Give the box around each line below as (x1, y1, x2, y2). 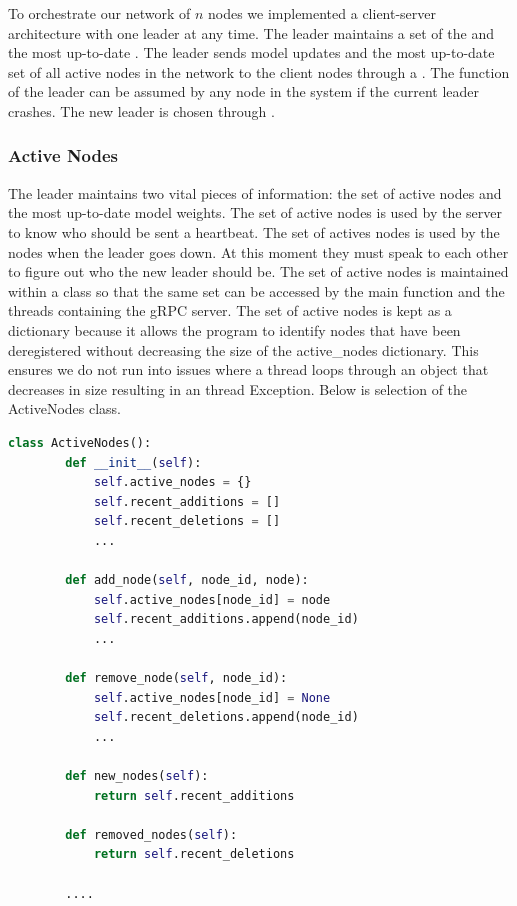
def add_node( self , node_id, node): (65, 573, 309, 588)
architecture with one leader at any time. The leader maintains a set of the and (8, 22, 494, 43)
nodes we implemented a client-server (207, 3, 437, 23)
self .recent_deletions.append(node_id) (93, 710, 359, 725)
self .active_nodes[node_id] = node (93, 592, 331, 607)
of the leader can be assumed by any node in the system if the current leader (8, 81, 479, 102)
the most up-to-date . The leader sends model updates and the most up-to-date (8, 42, 495, 63)
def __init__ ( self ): (65, 455, 202, 470)
